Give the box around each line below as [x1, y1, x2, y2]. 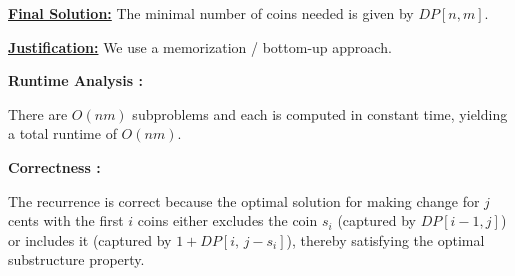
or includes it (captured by [8, 229, 172, 250]
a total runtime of [8, 123, 117, 144]
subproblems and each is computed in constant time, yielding [132, 103, 508, 124]
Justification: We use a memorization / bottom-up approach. [8, 36, 392, 57]
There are [8, 103, 68, 124]
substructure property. [8, 249, 145, 270]
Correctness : [8, 156, 101, 177]
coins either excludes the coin [137, 210, 318, 231]
